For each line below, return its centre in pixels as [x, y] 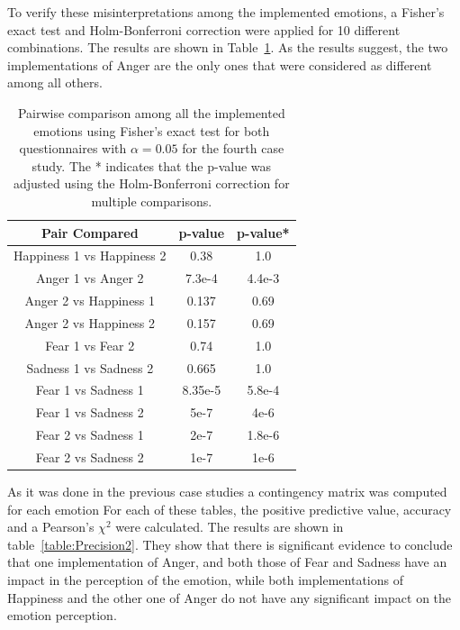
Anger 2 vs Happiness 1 [90, 301]
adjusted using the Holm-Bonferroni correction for [152, 183]
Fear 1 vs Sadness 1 [90, 390]
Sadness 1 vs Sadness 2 [90, 367]
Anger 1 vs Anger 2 [90, 278]
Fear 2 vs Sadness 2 [90, 457]
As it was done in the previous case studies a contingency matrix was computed [227, 492]
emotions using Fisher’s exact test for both [152, 130]
